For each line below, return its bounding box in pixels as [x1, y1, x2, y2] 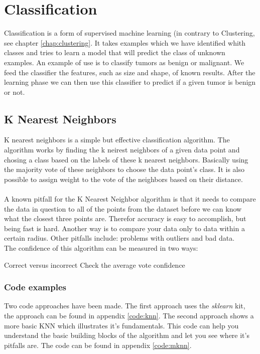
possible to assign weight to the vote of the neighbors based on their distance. [4, 173, 243, 184]
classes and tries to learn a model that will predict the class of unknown [4, 47, 225, 58]
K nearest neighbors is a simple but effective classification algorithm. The [4, 134, 230, 145]
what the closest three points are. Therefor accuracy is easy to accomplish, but [4, 213, 246, 224]
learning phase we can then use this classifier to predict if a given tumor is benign [4, 77, 256, 87]
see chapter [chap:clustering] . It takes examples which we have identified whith [4, 37, 246, 48]
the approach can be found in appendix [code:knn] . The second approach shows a [4, 310, 254, 321]
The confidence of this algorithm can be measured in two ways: [4, 243, 198, 253]
